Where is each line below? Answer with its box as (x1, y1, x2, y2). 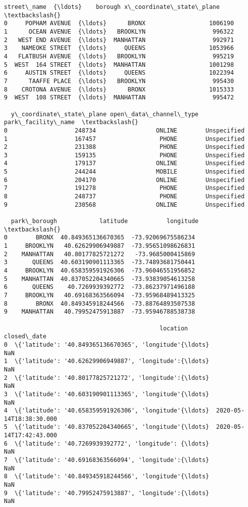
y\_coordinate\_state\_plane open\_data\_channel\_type (11, 110, 199, 118)
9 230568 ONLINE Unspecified (4, 201, 245, 208)
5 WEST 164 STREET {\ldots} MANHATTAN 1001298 (4, 61, 234, 68)
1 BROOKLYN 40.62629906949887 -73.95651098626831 (4, 242, 195, 250)
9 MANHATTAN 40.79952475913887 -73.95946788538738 (4, 308, 195, 316)
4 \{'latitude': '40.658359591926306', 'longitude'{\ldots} (4, 407, 209, 415)
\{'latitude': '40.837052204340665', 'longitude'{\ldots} (14, 423, 209, 431)
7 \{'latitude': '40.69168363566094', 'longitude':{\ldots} (4, 457, 209, 464)
